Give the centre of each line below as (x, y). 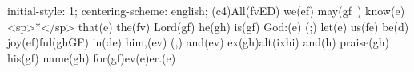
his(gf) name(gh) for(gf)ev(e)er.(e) (92, 57)
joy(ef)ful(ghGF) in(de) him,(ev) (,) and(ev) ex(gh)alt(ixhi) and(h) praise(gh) (198, 42)
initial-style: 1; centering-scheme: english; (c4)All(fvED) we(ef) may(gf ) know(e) (206, 10)
